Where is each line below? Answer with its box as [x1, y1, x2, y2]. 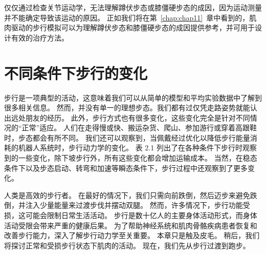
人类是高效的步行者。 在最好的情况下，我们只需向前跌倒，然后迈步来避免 [4, 189, 250, 200]
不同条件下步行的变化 [4, 62, 148, 83]
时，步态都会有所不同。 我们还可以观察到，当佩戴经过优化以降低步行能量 [4, 132, 250, 143]
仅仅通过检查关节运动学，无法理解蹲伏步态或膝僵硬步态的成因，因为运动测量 [4, 2, 262, 12]
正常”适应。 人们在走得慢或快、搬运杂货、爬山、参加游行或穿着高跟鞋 [21, 122, 257, 133]
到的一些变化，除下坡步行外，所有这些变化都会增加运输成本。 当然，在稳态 [4, 152, 257, 163]
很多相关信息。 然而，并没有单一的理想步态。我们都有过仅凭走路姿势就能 [4, 102, 250, 113]
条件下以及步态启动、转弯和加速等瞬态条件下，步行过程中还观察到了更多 [4, 162, 248, 173]
